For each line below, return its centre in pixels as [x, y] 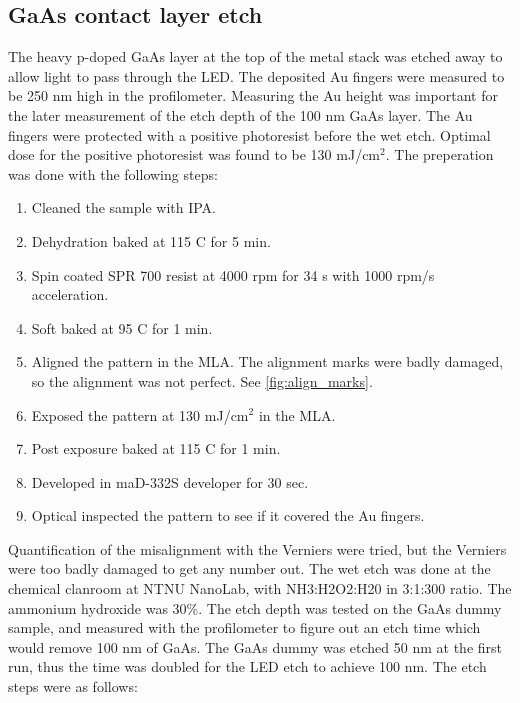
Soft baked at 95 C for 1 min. [122, 327]
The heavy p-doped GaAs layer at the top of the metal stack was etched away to [255, 56]
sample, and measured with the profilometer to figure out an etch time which [244, 627]
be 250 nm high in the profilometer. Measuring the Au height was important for [253, 95]
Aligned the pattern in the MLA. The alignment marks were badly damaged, [267, 361]
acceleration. [70, 294]
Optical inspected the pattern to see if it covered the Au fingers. [228, 515]
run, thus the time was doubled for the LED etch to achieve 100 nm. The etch [247, 666]
